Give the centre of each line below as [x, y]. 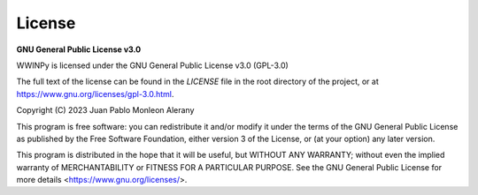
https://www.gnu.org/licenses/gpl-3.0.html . [95, 94]
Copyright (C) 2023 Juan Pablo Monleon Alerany [105, 110]
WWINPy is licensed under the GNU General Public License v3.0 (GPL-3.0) [153, 65]
